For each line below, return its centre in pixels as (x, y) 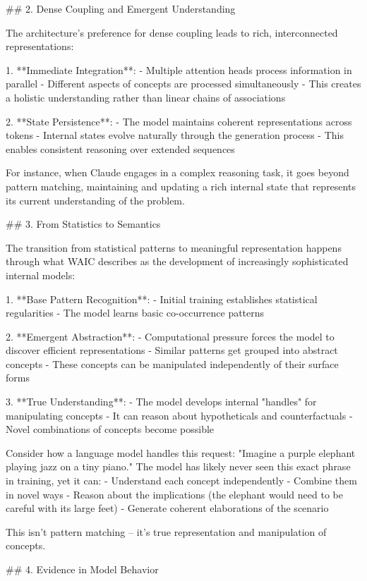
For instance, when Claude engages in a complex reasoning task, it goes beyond (178, 172)
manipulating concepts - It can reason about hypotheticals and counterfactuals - (179, 415)
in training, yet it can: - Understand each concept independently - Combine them (181, 481)
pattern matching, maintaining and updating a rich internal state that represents (181, 186)
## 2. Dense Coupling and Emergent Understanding (121, 8)
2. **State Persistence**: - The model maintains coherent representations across (179, 121)
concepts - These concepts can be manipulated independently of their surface (172, 363)
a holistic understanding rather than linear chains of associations (146, 97)
